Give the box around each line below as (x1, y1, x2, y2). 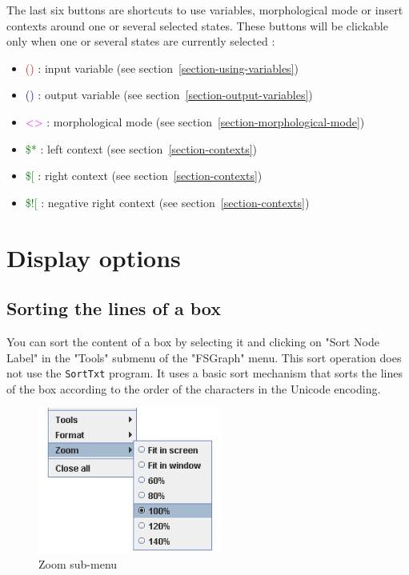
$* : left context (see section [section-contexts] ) (25, 140, 258, 157)
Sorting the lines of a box (6, 296, 221, 321)
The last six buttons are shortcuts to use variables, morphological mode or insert (6, 2, 403, 18)
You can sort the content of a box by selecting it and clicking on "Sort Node (6, 333, 379, 349)
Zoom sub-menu (38, 555, 118, 572)
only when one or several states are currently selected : (6, 33, 275, 50)
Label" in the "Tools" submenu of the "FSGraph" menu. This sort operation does (6, 349, 402, 365)
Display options (6, 241, 181, 274)
